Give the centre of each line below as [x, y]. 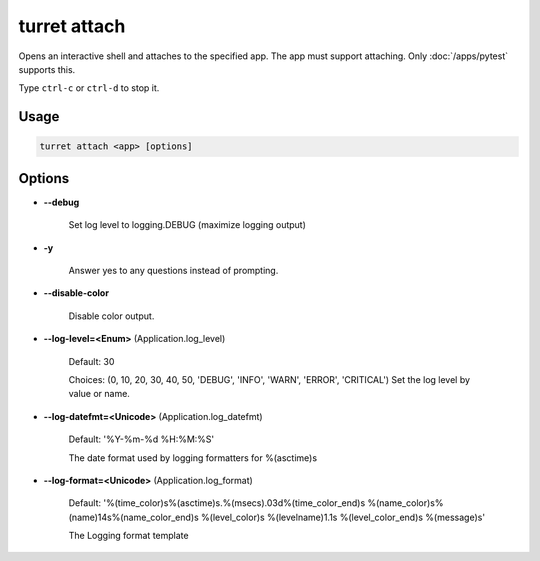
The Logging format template [128, 536]
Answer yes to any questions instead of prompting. [173, 270]
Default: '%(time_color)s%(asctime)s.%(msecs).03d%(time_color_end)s [217, 503]
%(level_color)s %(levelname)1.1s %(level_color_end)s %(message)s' [342, 517]
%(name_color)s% [405, 503]
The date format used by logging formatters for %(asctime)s [193, 457]
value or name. [99, 394]
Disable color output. [111, 316]
